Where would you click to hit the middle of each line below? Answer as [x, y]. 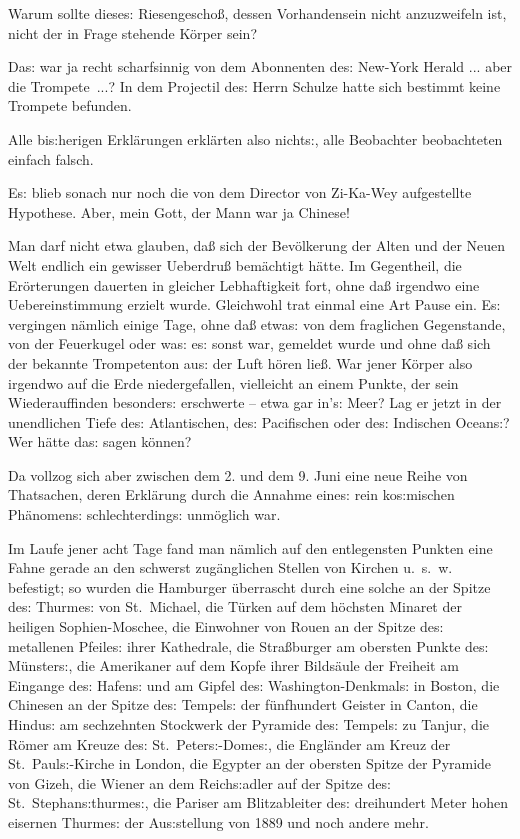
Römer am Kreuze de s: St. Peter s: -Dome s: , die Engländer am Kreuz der [229, 743]
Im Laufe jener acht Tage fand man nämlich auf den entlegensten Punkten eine [250, 547]
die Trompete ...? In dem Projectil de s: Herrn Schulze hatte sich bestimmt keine [254, 85]
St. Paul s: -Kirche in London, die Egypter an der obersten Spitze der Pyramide [250, 763]
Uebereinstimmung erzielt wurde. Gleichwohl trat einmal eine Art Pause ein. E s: [254, 304]
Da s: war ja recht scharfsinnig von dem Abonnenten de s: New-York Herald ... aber [260, 66]
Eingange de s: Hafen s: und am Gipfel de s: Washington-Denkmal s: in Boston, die [254, 684]
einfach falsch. [51, 158]
